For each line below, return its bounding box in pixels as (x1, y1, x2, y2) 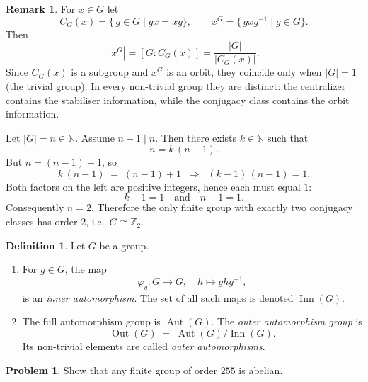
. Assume (75, 130, 115, 145)
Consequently (6, 200, 64, 215)
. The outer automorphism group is (211, 314, 362, 329)
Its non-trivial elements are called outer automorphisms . (22, 338, 265, 353)
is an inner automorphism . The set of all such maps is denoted (22, 290, 294, 305)
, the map (64, 262, 107, 276)
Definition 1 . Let (6, 237, 86, 252)
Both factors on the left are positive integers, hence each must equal (6, 179, 301, 193)
